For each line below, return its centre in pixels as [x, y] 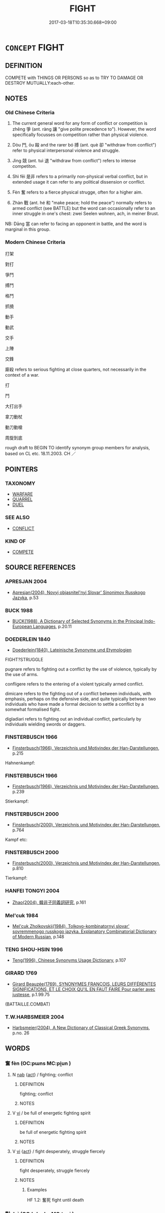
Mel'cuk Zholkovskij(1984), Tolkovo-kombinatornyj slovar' [71, 926]
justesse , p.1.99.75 [31, 994]
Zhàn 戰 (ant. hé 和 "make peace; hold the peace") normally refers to [82, 203]
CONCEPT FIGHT [35, 47]
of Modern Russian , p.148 [38, 937]
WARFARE [22, 494]
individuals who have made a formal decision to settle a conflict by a [75, 704]
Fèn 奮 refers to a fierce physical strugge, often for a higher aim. [77, 192]
